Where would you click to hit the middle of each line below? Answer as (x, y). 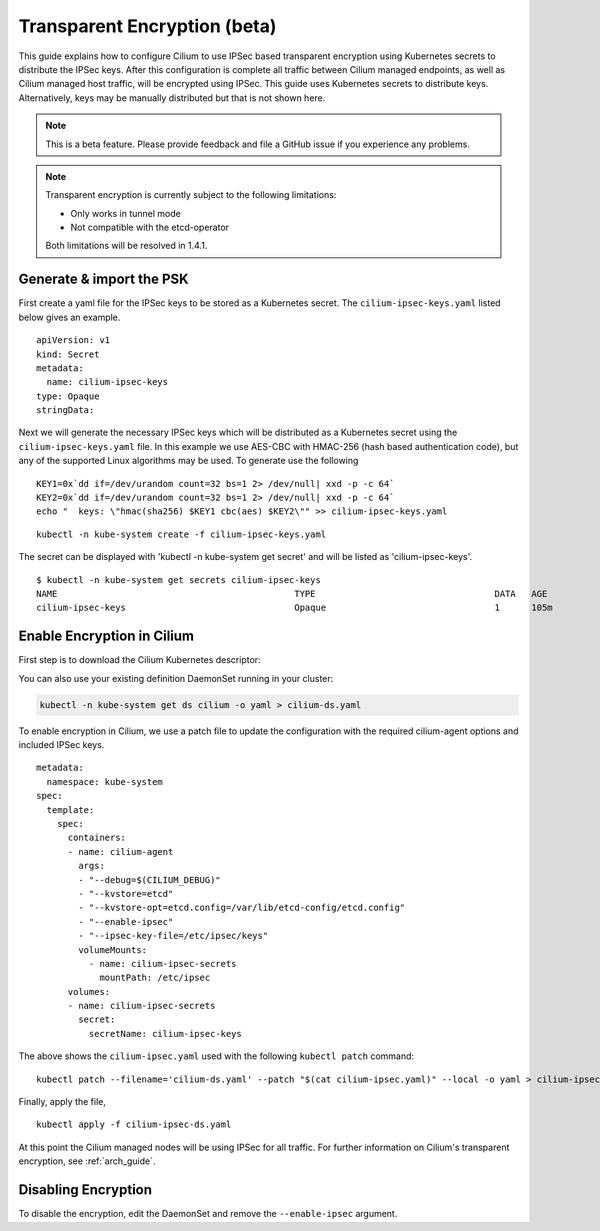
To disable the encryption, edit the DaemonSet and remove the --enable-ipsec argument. (208, 1214)
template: (70, 809)
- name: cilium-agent (120, 851)
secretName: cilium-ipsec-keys (165, 1033)
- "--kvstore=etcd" (126, 893)
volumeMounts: (113, 949)
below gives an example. (69, 317)
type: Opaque (68, 396)
